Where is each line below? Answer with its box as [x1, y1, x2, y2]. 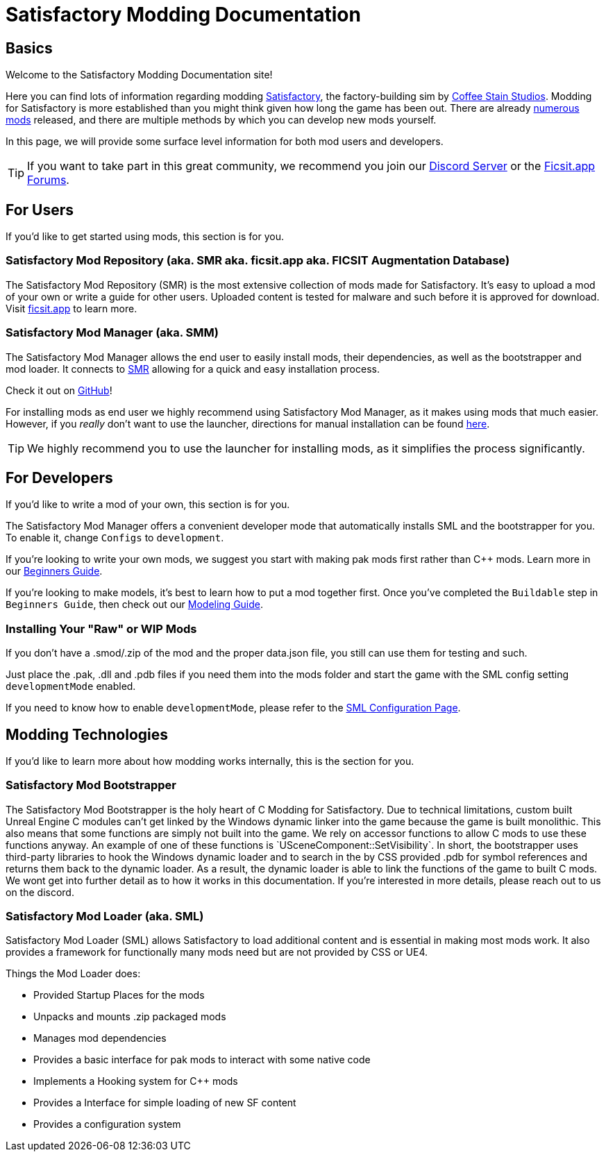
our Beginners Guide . [6, 565, 103, 577]
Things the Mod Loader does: [6, 968, 141, 980]
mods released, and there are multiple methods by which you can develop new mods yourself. [6, 114, 437, 126]
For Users [6, 201, 74, 219]
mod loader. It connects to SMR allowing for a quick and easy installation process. [6, 362, 380, 375]
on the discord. [6, 886, 74, 898]
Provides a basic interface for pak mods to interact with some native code [33, 1054, 371, 1066]
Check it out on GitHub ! [6, 384, 112, 396]
